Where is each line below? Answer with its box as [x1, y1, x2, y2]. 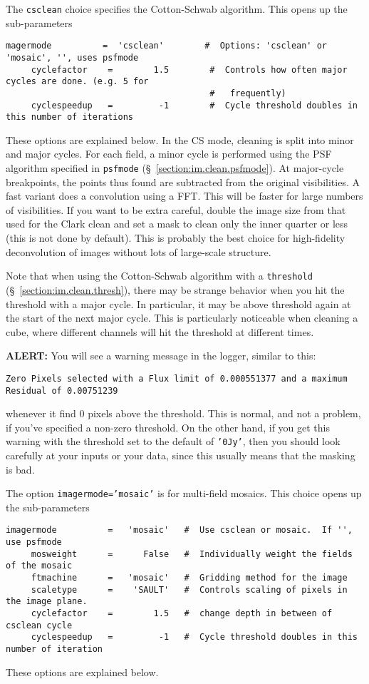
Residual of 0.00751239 [6, 385, 118, 396]
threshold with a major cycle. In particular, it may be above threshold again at [6, 296, 351, 311]
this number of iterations [6, 112, 133, 123]
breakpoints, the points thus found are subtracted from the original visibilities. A [6, 174, 360, 189]
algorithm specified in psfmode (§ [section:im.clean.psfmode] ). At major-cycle [6, 160, 344, 175]
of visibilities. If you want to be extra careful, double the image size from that [6, 202, 346, 217]
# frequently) [209, 88, 286, 98]
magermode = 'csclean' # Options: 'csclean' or [6, 41, 328, 51]
